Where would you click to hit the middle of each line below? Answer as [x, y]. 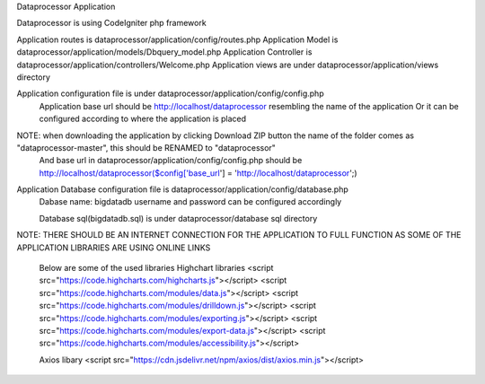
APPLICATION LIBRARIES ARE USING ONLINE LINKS [114, 248]
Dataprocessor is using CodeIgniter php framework [111, 23]
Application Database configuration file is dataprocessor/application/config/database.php [183, 189]
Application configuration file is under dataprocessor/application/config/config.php [170, 93]
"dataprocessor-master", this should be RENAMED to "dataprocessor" [146, 147]
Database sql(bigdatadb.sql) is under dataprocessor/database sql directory [178, 218]
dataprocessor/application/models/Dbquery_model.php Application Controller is [164, 52]
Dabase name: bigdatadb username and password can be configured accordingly [190, 202]
